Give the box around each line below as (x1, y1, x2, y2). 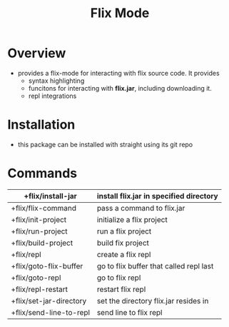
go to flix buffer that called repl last (96, 261, 214, 271)
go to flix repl (96, 273, 141, 283)
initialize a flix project (96, 214, 168, 224)
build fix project (96, 238, 150, 248)
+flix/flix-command (11, 203, 77, 213)
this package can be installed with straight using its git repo (17, 140, 193, 149)
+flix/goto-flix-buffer (11, 261, 83, 271)
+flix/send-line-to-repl (11, 307, 91, 317)
